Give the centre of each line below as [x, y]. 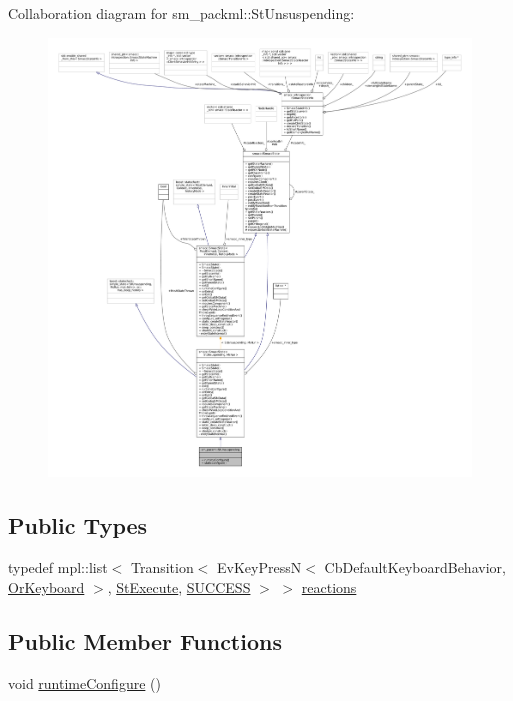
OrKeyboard [46, 586]
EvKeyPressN [259, 567]
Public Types [78, 525]
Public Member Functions [145, 640]
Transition [162, 567]
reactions [329, 586]
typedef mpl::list [58, 567]
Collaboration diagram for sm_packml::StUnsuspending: [181, 13]
